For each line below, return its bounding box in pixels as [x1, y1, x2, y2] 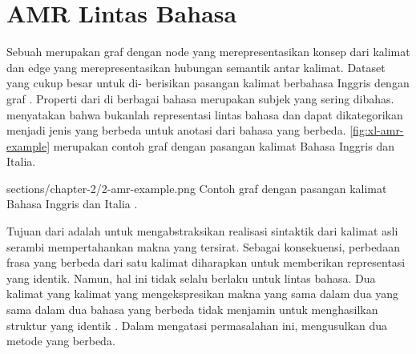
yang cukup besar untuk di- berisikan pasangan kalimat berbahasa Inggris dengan [6, 74, 410, 91]
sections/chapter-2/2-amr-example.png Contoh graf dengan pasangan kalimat [6, 179, 387, 196]
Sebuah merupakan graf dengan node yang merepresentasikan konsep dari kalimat [6, 43, 410, 60]
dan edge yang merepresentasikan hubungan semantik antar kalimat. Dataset [6, 58, 386, 75]
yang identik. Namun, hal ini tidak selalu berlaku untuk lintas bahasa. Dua [6, 269, 376, 286]
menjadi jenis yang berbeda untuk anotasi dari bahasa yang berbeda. [6, 122, 346, 139]
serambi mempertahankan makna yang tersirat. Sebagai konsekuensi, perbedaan [6, 238, 400, 255]
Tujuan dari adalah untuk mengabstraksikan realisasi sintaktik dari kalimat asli [6, 223, 398, 239]
